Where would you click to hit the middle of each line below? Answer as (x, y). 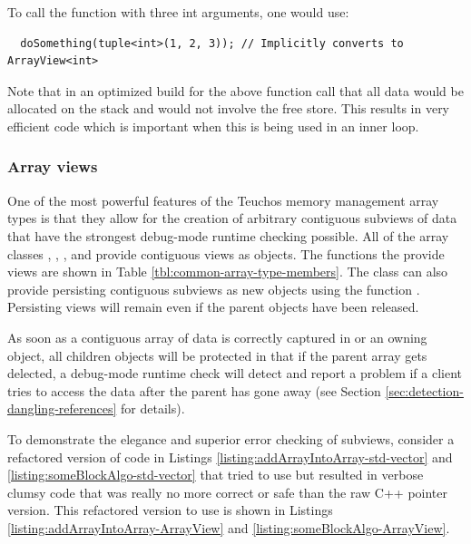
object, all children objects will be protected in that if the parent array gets (217, 355)
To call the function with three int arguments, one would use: (178, 12)
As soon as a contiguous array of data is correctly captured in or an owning (217, 337)
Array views (53, 166)
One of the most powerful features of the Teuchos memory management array (223, 200)
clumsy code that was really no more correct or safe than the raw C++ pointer (228, 492)
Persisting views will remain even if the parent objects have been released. (213, 307)
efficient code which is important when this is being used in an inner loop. (213, 126)
